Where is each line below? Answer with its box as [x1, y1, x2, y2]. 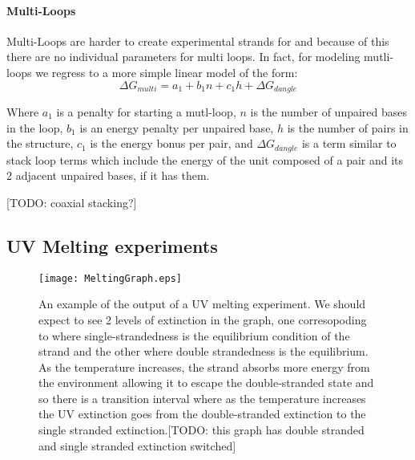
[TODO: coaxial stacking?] [6, 193, 137, 210]
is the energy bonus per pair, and [90, 135, 253, 152]
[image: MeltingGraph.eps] [38, 272, 182, 284]
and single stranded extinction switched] [38, 437, 236, 454]
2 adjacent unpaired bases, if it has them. [6, 167, 210, 184]
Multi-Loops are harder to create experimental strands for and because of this [6, 32, 389, 49]
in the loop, [6, 119, 63, 136]
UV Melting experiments [6, 233, 218, 258]
